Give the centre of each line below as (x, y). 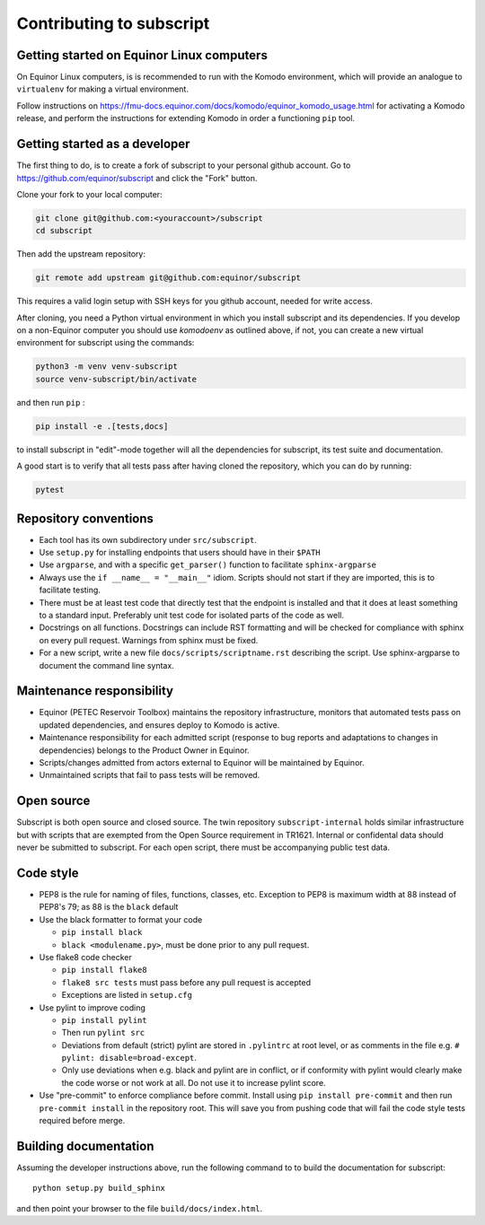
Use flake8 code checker (85, 957)
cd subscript (64, 231)
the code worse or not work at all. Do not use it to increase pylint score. (194, 1082)
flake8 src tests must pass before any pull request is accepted (186, 982)
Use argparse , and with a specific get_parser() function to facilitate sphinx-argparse (208, 564)
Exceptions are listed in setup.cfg (127, 995)
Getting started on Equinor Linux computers (142, 55)
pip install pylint (104, 1020)
